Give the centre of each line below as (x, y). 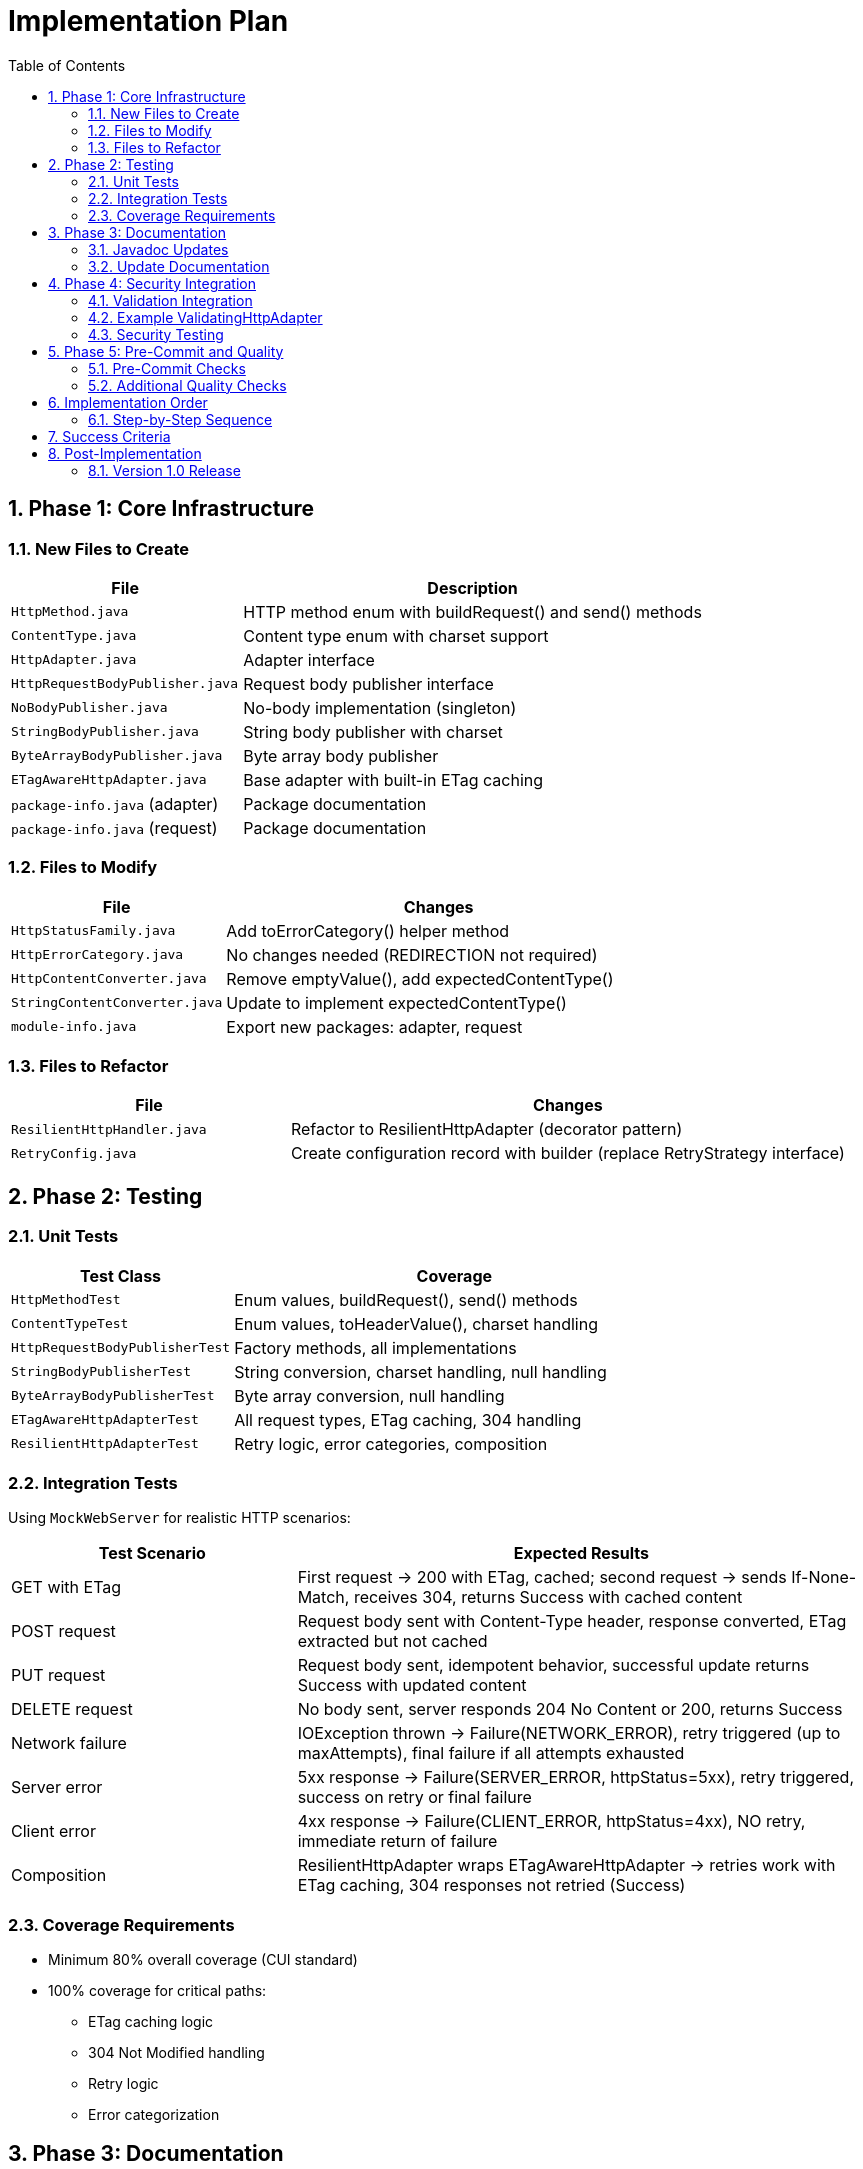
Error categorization (154, 2115)
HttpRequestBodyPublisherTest (121, 1348)
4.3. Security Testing (156, 334)
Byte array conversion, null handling (369, 1395)
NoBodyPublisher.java (89, 708)
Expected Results (581, 1553)
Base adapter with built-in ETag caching (393, 779)
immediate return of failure (397, 1841)
